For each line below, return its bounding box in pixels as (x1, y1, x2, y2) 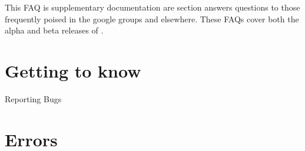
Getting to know (5, 58, 141, 82)
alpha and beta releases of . (5, 24, 104, 36)
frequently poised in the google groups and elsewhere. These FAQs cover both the (5, 12, 299, 25)
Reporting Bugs (5, 92, 62, 105)
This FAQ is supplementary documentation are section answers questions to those (5, 1, 300, 13)
